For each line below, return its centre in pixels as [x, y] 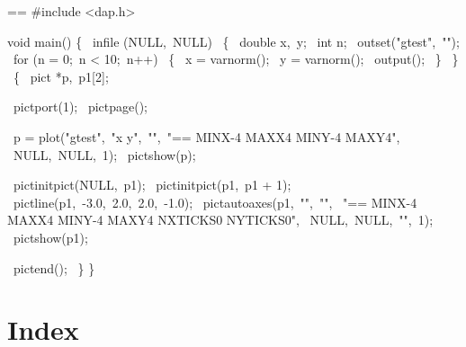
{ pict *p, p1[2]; [61, 76]
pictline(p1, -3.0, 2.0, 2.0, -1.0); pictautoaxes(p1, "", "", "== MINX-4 [215, 202]
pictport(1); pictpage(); [81, 107]
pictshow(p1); [50, 237]
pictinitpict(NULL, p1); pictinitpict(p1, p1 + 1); [152, 185]
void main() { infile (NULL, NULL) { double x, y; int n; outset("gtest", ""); [233, 41]
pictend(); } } [54, 267]
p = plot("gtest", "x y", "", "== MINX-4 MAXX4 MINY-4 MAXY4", [206, 136]
